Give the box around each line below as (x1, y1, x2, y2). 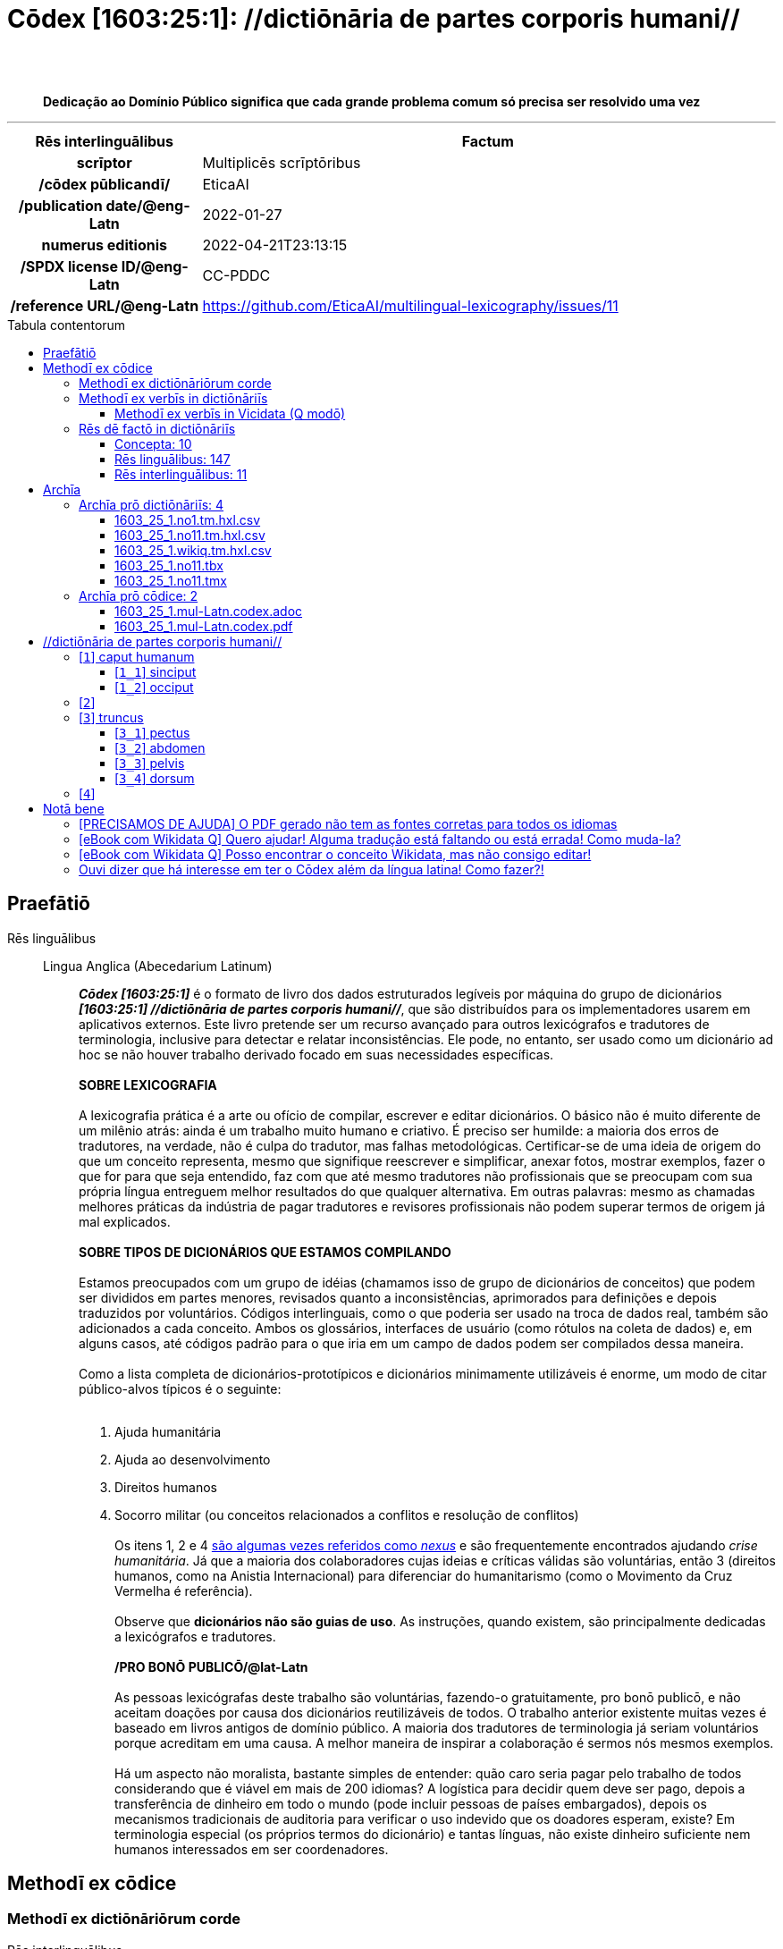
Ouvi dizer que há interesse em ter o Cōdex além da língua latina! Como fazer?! (79, 861, 544, 877)
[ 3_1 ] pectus (114, 724, 190, 740)
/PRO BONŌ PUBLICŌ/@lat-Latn (114, 1658, 308, 1675)
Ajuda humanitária (114, 1423, 222, 1439)
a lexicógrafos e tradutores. (114, 1628, 276, 1644)
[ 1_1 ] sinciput (114, 663, 197, 679)
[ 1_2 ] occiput (114, 679, 194, 695)
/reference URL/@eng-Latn (10, 296, 199, 315)
